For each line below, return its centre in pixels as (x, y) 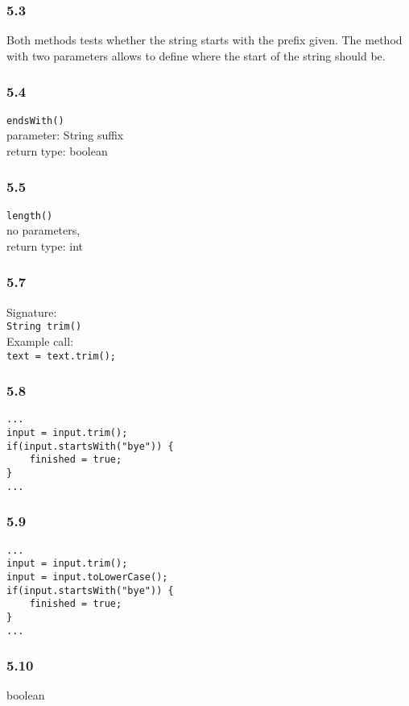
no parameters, (43, 230)
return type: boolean (57, 150)
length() (30, 216)
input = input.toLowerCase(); (87, 577)
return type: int (45, 245)
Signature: (32, 311)
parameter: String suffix (65, 135)
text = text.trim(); (62, 356)
